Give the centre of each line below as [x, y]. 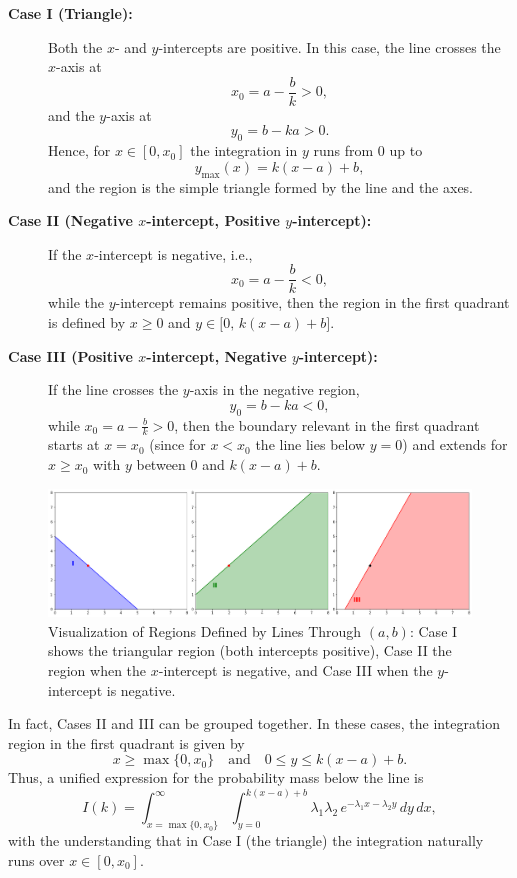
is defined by [87, 322]
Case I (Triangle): [70, 13]
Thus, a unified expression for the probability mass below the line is [216, 777]
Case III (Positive [70, 355]
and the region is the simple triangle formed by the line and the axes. [261, 186]
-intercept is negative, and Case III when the [295, 669]
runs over [36, 859]
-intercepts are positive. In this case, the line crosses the [329, 46]
